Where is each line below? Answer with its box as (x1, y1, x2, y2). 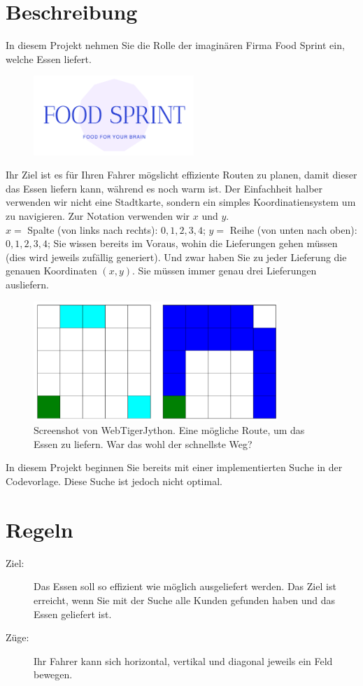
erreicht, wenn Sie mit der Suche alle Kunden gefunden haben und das (34, 592, 336, 607)
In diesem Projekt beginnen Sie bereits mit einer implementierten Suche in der (6, 460, 343, 475)
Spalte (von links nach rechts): (27, 222, 158, 237)
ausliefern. (6, 277, 49, 292)
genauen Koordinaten (6, 263, 97, 278)
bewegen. (34, 667, 73, 682)
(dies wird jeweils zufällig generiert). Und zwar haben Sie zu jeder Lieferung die (6, 249, 347, 264)
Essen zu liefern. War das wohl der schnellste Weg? (34, 436, 252, 451)
